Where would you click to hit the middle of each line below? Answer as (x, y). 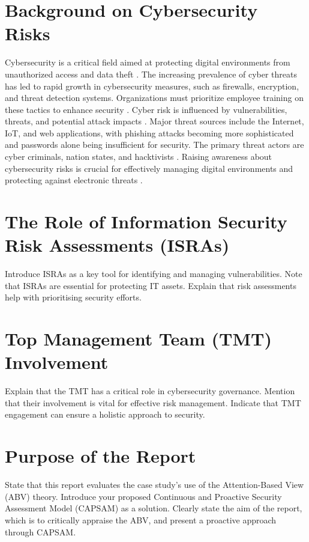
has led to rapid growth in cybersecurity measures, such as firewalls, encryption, (152, 86)
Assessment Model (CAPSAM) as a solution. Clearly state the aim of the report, (154, 508)
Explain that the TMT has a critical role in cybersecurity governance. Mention (150, 391)
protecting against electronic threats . (74, 180)
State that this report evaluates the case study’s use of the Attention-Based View (154, 485)
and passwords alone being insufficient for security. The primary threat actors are (154, 145)
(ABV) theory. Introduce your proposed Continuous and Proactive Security (143, 496)
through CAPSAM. (40, 531)
